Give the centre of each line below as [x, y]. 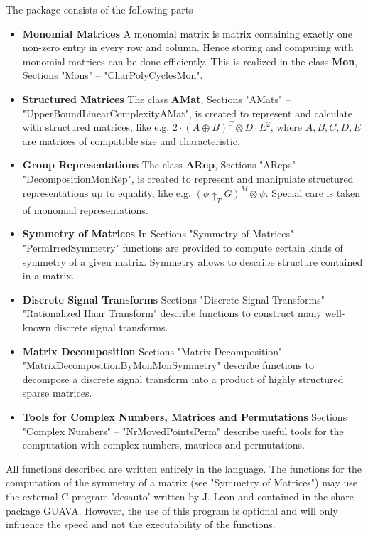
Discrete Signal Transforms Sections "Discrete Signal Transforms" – [178, 299]
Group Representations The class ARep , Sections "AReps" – [163, 165]
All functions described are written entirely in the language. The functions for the [184, 468]
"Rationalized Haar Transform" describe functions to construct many [172, 313]
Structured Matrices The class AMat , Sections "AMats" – [156, 98]
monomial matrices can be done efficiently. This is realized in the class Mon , [190, 61]
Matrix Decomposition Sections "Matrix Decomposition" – [156, 351]
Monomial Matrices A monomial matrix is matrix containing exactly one [187, 33]
